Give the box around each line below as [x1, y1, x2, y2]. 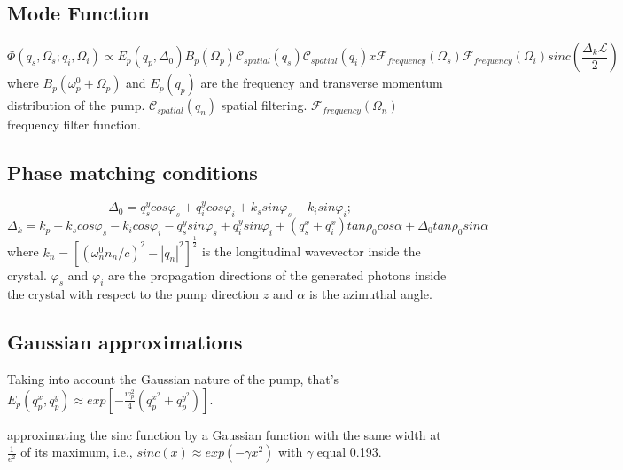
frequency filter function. [7, 115, 142, 134]
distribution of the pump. [7, 96, 145, 114]
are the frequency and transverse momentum [200, 74, 443, 92]
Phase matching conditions [7, 159, 258, 186]
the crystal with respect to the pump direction [7, 285, 260, 303]
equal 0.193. [316, 443, 382, 461]
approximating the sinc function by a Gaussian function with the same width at [7, 425, 441, 443]
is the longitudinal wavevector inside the [201, 242, 421, 261]
